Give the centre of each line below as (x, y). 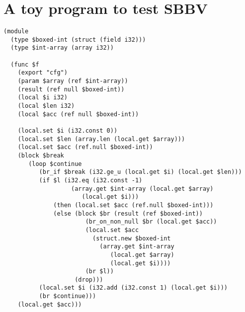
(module (16, 32)
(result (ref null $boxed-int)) (71, 89)
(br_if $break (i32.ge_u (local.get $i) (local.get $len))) (140, 172)
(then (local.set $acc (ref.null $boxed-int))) (133, 205)
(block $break (41, 155)
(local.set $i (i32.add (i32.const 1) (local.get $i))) (133, 288)
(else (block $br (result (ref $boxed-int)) (128, 213)
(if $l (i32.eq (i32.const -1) (91, 180)
